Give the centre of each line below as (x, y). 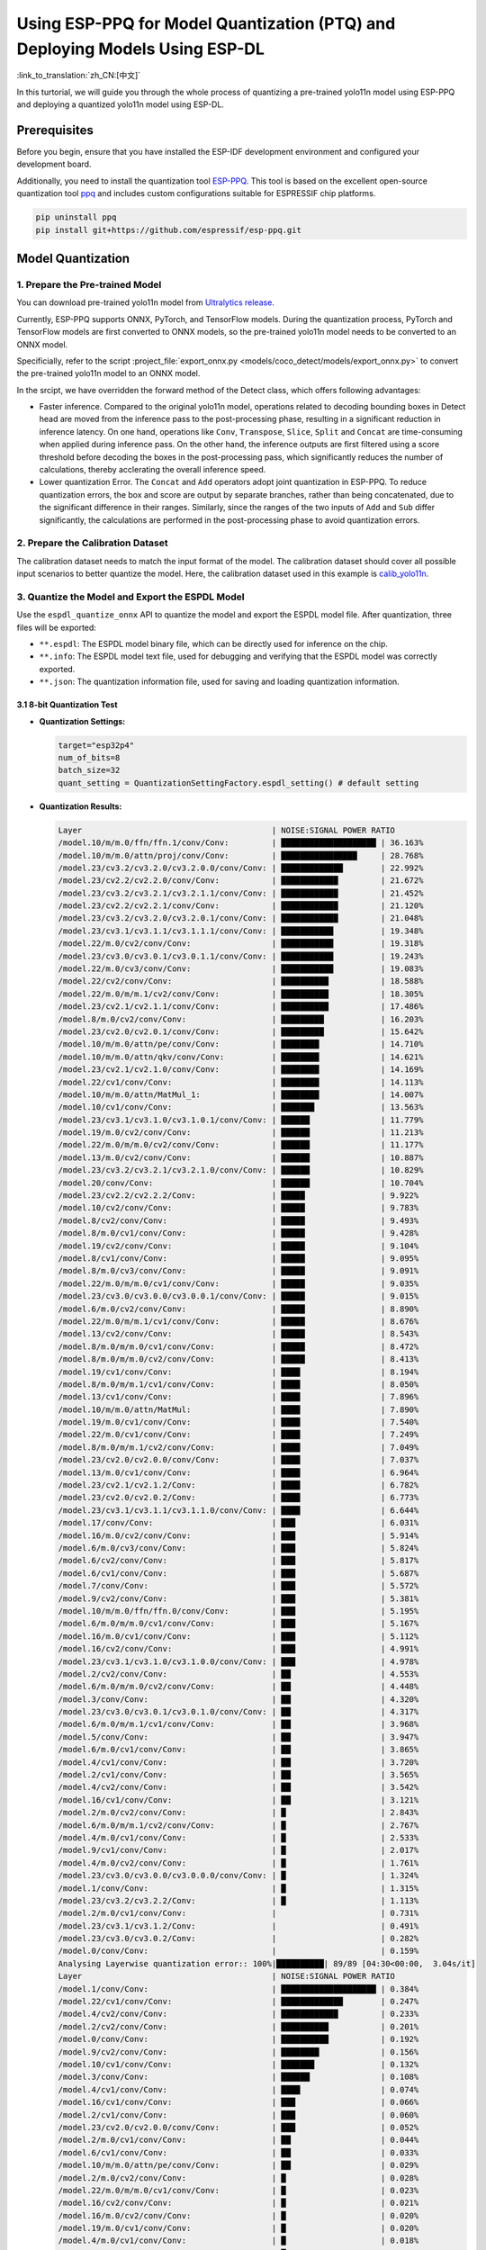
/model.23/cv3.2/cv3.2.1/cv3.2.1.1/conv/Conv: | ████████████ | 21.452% (241, 893)
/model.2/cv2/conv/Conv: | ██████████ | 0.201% (238, 2026)
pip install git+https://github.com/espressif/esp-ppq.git (168, 230)
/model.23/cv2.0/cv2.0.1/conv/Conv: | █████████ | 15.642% (241, 1031)
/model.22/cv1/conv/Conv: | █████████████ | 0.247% (238, 2002)
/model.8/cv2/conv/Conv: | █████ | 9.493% (238, 1220)
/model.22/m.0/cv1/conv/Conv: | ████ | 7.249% (238, 1435)
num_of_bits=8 (89, 757)
